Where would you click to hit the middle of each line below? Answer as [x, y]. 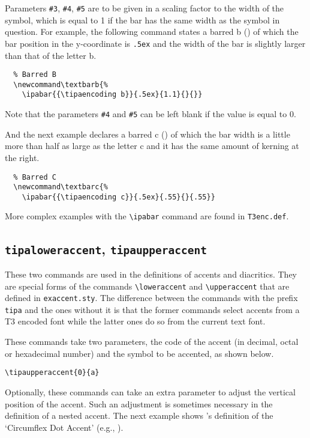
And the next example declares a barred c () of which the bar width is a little [148, 134]
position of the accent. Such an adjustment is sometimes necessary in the [139, 403]
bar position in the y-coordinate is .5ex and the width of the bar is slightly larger [155, 43]
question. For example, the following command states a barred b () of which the [152, 32]
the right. [22, 157]
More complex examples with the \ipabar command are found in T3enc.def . [147, 216]
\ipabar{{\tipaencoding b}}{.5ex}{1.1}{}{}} [112, 95]
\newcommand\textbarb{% [61, 84]
